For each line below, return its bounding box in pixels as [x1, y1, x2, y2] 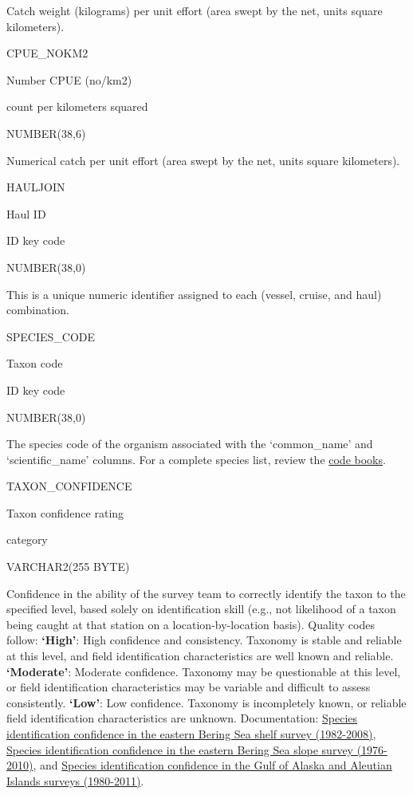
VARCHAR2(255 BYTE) [6, 558, 130, 575]
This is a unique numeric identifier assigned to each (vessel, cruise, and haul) [6, 285, 382, 302]
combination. [6, 301, 69, 318]
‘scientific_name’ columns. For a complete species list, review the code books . [6, 451, 386, 467]
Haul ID [6, 205, 46, 222]
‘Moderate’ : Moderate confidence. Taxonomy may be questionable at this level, [6, 663, 401, 679]
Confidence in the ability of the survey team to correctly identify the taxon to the [6, 584, 406, 601]
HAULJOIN [6, 179, 65, 195]
